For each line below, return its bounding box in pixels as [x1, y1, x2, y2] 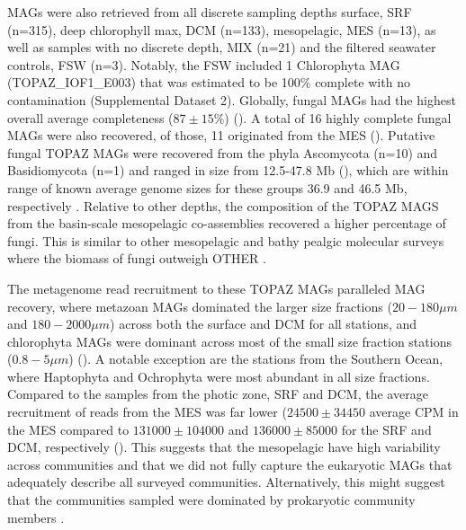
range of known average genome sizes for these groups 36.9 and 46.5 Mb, [7, 178, 408, 197]
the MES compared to [7, 420, 130, 438]
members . [7, 508, 65, 526]
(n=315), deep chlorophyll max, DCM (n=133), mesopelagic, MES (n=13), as [7, 20, 436, 39]
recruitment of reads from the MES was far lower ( [7, 402, 287, 421]
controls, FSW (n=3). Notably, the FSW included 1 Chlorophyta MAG [7, 55, 400, 74]
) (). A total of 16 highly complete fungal [224, 108, 452, 127]
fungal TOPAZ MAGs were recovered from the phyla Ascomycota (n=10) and [7, 143, 438, 162]
